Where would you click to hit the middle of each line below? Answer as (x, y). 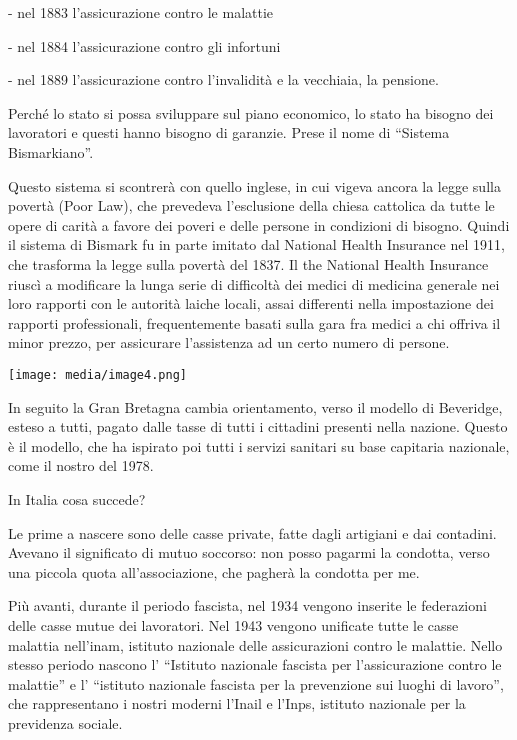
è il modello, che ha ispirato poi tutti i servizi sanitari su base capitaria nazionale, (259, 445)
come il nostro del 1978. (81, 465)
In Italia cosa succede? (77, 498)
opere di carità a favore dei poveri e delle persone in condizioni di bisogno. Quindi (259, 224)
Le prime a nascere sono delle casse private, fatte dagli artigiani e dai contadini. (252, 532)
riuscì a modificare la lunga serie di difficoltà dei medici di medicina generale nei (254, 283)
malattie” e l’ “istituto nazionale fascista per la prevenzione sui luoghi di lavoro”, (256, 683)
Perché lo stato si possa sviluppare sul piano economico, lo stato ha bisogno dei (251, 112)
